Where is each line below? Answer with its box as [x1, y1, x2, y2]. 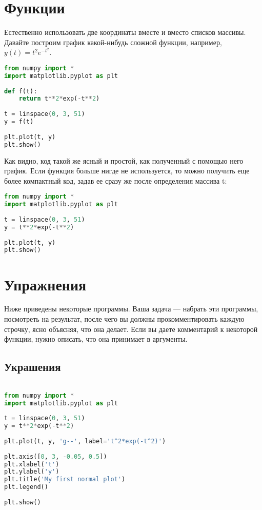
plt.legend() [4, 483, 48, 491]
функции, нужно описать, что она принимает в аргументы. [4, 334, 188, 344]
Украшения [4, 359, 61, 375]
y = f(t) [4, 118, 34, 126]
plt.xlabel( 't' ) [4, 460, 59, 468]
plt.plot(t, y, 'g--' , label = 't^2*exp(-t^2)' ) [4, 437, 166, 445]
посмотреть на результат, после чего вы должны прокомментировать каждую [4, 313, 245, 324]
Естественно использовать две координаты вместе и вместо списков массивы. [4, 27, 246, 37]
